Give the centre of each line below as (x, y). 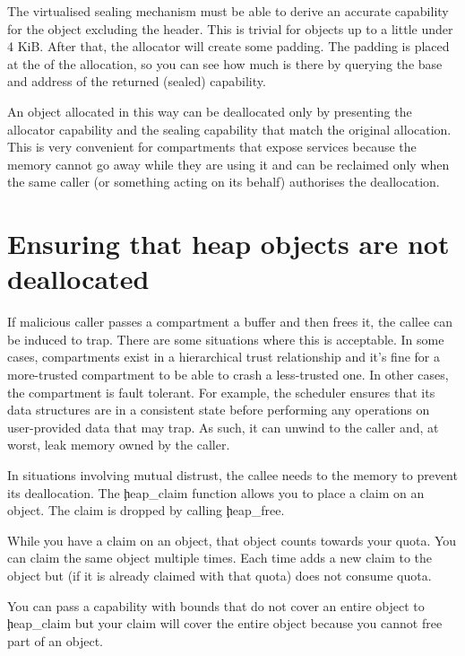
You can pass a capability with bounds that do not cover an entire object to (216, 605)
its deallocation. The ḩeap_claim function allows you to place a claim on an (216, 492)
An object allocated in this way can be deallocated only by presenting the (210, 111)
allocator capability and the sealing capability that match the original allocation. (229, 129)
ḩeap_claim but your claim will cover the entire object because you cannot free (225, 623)
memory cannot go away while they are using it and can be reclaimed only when (228, 164)
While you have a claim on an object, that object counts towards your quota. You (232, 540)
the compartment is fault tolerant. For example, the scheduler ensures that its (221, 392)
